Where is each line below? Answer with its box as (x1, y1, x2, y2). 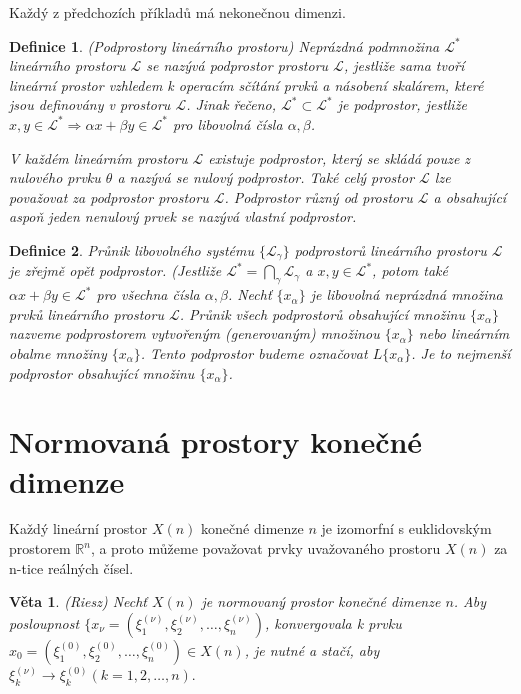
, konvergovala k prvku (265, 612, 402, 633)
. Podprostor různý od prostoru (224, 186, 413, 207)
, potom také (372, 260, 448, 281)
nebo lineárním (418, 323, 510, 344)
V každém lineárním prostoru (9, 147, 188, 168)
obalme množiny (9, 342, 107, 363)
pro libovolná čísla (172, 113, 283, 134)
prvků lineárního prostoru (9, 303, 164, 324)
